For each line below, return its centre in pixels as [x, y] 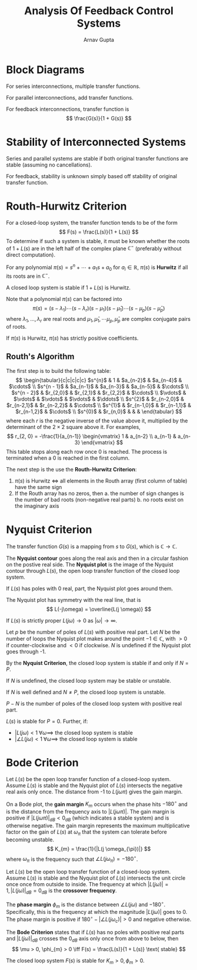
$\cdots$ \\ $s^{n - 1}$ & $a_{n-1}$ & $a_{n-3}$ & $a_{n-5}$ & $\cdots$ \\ [99, 386]
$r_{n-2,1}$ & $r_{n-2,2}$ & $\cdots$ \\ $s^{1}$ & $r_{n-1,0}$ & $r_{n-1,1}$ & [99, 405]
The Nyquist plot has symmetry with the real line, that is [74, 599]
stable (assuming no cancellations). [49, 165]
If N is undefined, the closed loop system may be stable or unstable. [89, 680]
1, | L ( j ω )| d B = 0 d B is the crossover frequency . [61, 891]
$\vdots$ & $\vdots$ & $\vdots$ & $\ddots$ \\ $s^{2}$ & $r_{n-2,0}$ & [99, 399]
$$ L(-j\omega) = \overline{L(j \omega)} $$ [99, 609]
